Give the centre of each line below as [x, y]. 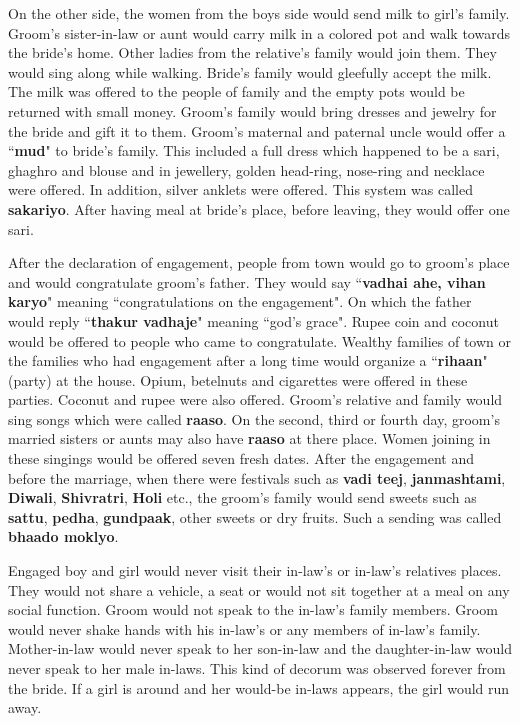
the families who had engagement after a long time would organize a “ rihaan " [248, 360]
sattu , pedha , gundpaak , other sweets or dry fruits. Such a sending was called [255, 516]
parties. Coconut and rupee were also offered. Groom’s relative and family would [255, 399]
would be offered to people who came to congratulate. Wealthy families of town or [260, 340]
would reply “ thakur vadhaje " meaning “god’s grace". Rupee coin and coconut [253, 320]
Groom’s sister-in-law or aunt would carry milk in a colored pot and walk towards [259, 32]
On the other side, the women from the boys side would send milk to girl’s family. [259, 13]
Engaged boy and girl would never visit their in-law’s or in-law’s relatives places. [255, 570]
